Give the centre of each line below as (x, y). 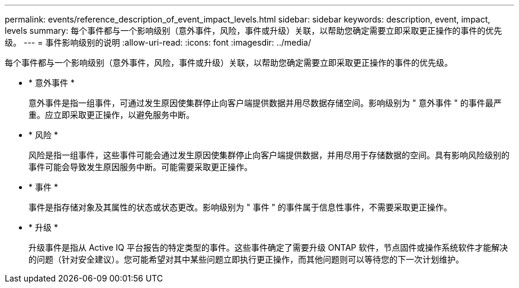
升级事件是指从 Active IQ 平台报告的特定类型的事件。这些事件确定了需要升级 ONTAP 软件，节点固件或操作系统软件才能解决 (268, 247)
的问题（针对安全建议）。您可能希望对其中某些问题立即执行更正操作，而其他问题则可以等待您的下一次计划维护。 (246, 259)
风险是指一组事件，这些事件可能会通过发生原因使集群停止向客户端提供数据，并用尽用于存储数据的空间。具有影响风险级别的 (269, 155)
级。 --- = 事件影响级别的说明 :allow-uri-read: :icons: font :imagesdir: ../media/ (158, 42)
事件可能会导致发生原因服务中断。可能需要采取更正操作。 (140, 167)
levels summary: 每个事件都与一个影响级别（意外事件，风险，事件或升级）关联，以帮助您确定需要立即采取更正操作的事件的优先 (254, 31)
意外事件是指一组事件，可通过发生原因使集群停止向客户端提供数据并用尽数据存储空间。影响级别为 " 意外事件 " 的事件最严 (265, 103)
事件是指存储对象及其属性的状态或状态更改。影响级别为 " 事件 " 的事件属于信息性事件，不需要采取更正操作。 (240, 207)
